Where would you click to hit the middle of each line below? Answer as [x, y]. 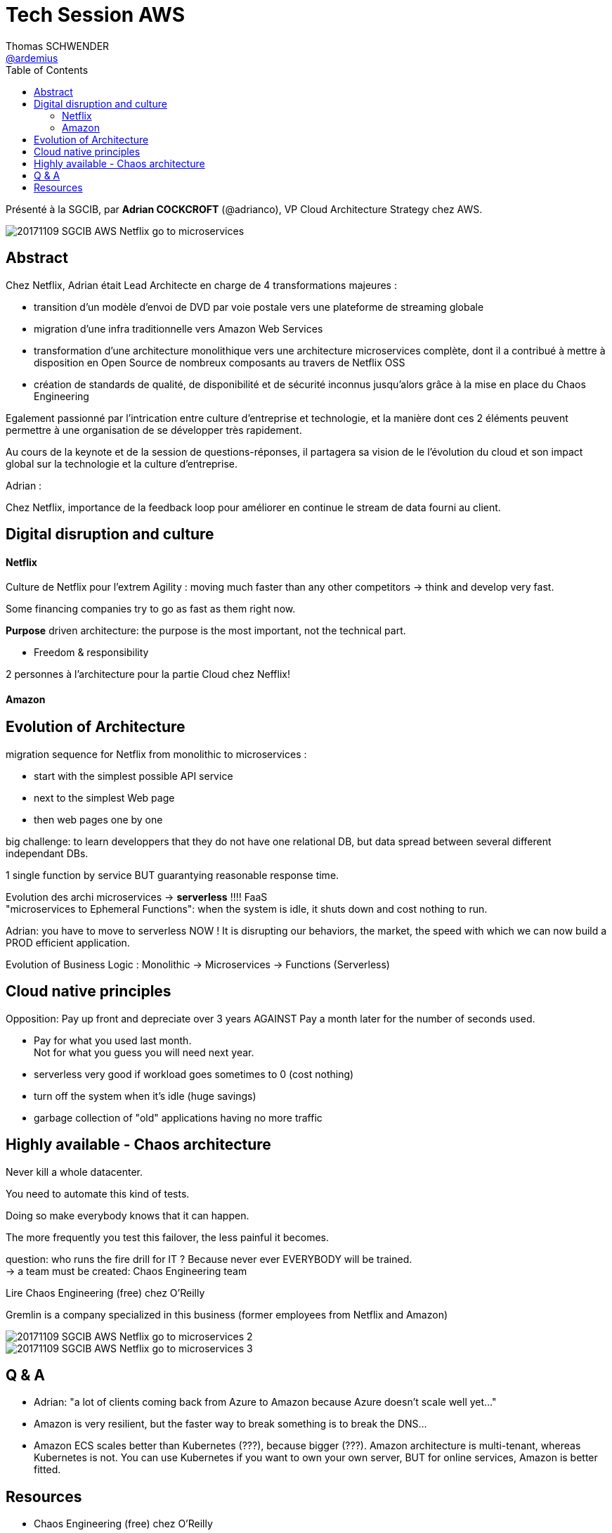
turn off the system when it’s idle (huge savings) [145, 1096]
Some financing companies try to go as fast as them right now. [151, 609]
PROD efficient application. [68, 942]
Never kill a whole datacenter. [74, 1172]
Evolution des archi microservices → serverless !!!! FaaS [137, 897]
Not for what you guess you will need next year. [144, 1052]
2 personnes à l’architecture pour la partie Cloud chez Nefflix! [148, 674]
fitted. [47, 1470]
